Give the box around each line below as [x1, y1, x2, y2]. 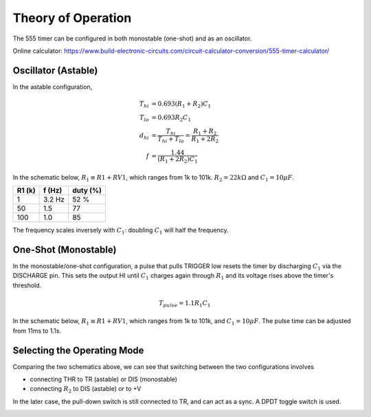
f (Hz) [43, 185, 63, 195]
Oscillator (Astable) [12, 64, 98, 76]
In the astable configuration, [12, 82, 93, 91]
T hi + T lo [157, 135, 185, 145]
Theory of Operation [12, 10, 132, 25]
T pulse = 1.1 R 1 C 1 [158, 299, 211, 309]
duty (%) [72, 185, 102, 195]
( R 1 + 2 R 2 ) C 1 [157, 155, 199, 165]
